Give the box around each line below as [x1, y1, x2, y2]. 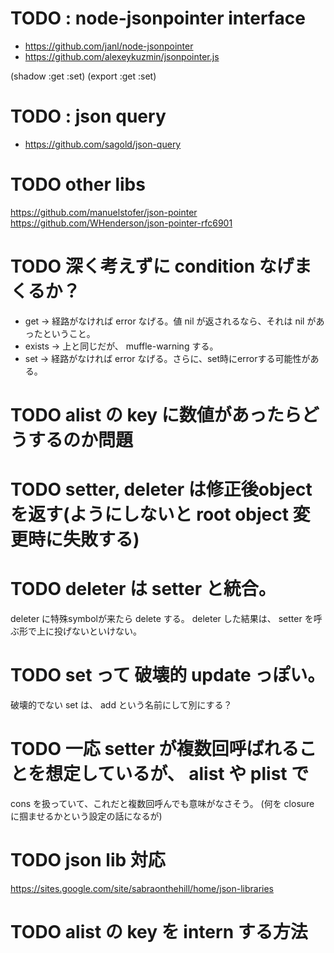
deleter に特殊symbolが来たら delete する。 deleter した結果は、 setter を [10, 613, 314, 625]
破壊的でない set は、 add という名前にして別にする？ [10, 699, 233, 711]
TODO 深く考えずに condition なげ [10, 255, 295, 277]
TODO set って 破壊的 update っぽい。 [10, 664, 326, 687]
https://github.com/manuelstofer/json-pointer [10, 206, 198, 218]
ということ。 [42, 327, 96, 339]
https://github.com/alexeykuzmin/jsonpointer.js [24, 50, 220, 62]
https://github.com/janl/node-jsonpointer [24, 40, 194, 52]
